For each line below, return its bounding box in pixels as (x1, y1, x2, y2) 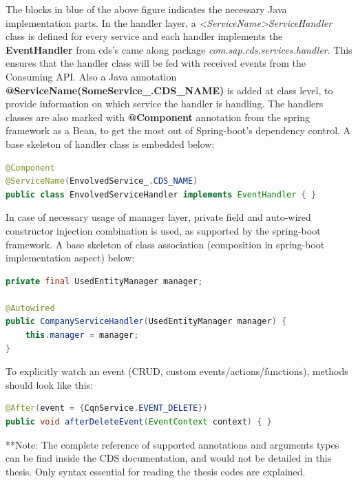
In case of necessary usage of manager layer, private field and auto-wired (6, 210, 311, 224)
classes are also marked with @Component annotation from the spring (6, 109, 310, 124)
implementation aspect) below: (6, 250, 135, 265)
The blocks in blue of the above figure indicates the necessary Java (6, 2, 287, 16)
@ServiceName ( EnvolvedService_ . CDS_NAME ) (6, 176, 198, 186)
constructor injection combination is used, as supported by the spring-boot (6, 223, 321, 237)
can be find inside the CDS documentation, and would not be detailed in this (6, 451, 332, 465)
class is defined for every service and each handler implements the (6, 29, 283, 43)
